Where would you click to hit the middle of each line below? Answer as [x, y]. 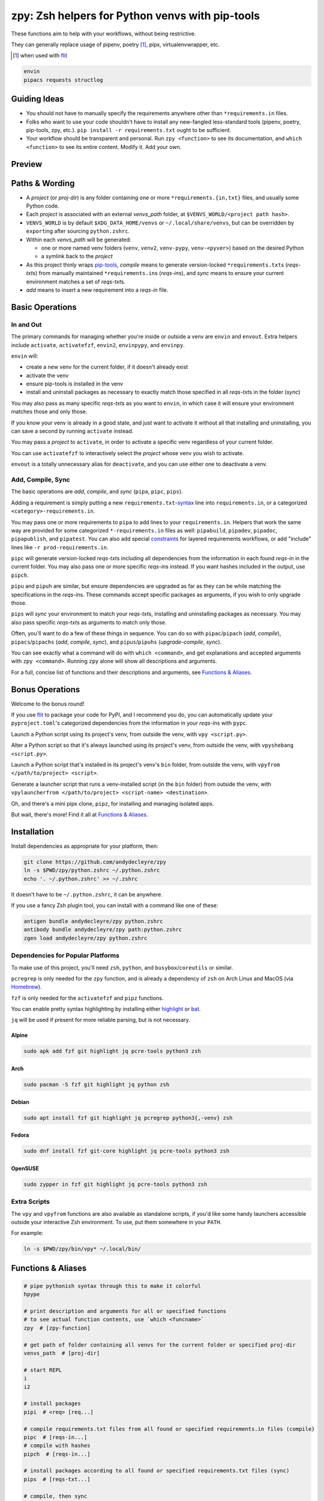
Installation [32, 832]
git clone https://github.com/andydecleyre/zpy [95, 862]
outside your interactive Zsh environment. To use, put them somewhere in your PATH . [116, 1222]
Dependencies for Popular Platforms [65, 956]
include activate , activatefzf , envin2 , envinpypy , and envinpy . [98, 345]
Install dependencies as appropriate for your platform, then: [85, 846]
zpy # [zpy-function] [57, 1328]
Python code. [43, 206]
